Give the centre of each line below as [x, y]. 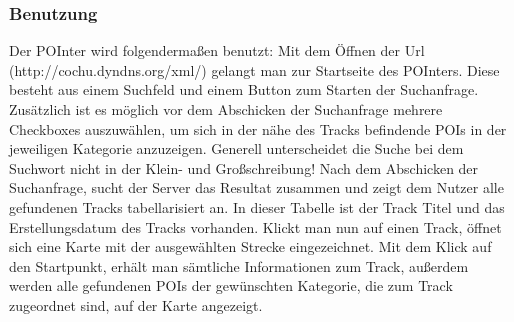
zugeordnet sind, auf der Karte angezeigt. [136, 304]
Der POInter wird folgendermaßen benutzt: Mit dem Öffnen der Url [217, 50]
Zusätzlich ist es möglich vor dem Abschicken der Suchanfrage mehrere [226, 109]
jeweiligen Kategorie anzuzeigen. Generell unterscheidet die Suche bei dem [236, 148]
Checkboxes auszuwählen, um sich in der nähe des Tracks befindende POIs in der [258, 128]
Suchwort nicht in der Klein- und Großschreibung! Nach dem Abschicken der [244, 167]
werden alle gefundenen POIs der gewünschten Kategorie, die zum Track [231, 285]
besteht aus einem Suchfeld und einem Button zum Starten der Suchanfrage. [244, 89]
